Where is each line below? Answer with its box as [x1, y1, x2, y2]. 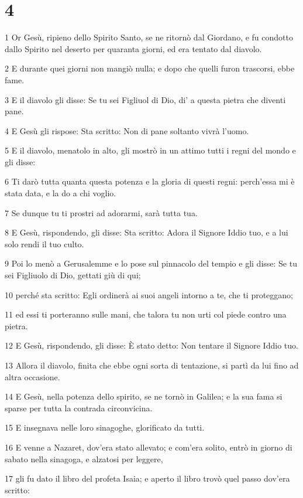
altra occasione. [5, 370, 60, 383]
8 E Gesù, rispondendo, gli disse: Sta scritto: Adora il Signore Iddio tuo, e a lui [5, 226, 288, 238]
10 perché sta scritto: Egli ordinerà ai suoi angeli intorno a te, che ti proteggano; [5, 288, 293, 301]
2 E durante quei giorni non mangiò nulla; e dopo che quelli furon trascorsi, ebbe [5, 62, 295, 74]
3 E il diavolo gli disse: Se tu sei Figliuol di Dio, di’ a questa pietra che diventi [5, 93, 286, 105]
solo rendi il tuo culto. [5, 237, 84, 250]
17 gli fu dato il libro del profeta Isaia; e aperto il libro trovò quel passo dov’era [5, 472, 290, 485]
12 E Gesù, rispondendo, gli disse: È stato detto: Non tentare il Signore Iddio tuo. [5, 339, 298, 352]
